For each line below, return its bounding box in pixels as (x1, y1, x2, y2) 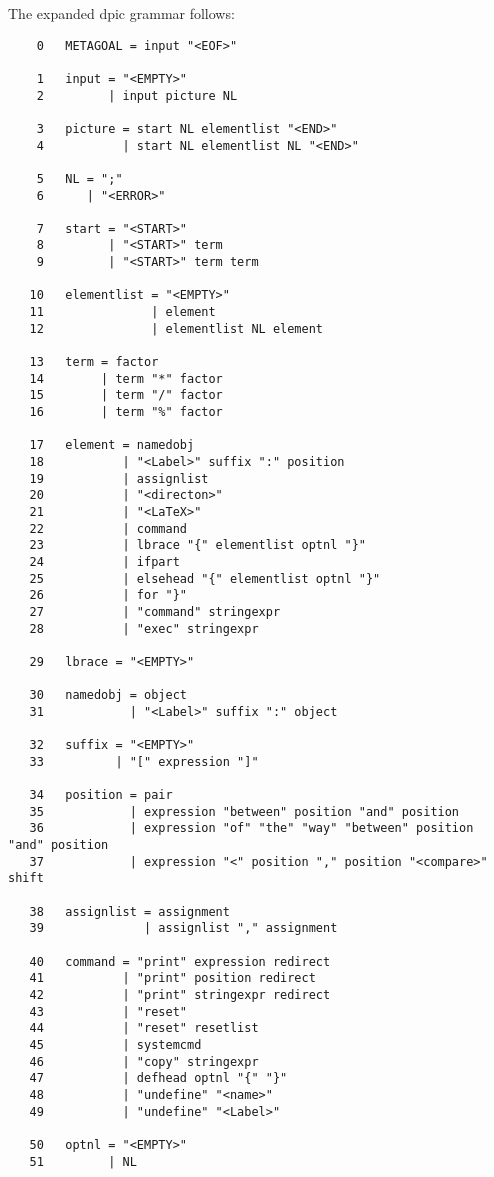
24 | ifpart (29, 554, 180, 569)
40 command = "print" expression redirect (29, 954, 331, 969)
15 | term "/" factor (29, 388, 223, 403)
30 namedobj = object (29, 688, 187, 703)
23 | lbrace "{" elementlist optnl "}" (29, 538, 366, 553)
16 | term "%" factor (29, 405, 223, 420)
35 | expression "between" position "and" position (29, 804, 460, 819)
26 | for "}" (29, 588, 187, 603)
